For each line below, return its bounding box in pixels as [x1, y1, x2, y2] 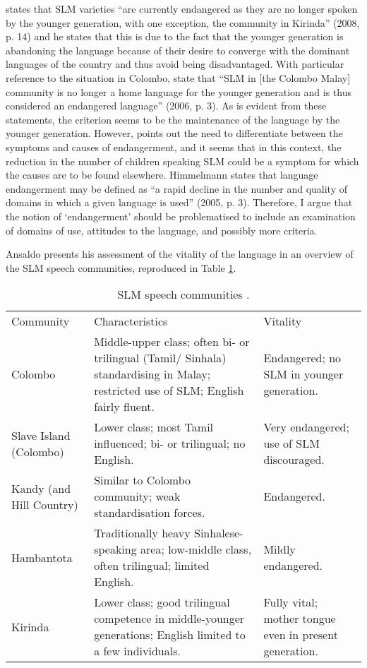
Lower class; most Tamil [94, 419, 214, 436]
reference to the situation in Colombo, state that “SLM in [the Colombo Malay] [6, 70, 351, 85]
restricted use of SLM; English [94, 382, 244, 399]
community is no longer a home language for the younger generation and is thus [6, 84, 351, 99]
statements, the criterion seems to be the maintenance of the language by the [6, 112, 340, 126]
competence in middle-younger [94, 610, 245, 627]
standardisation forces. [94, 504, 205, 521]
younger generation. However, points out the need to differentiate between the [6, 126, 343, 141]
